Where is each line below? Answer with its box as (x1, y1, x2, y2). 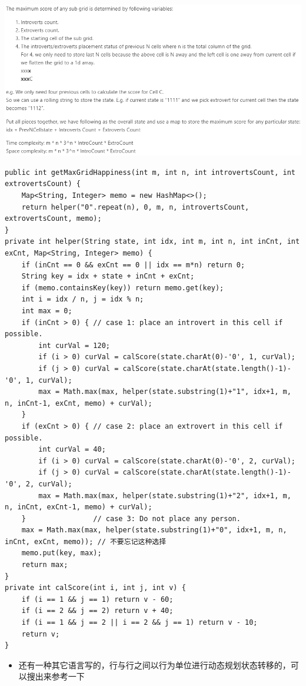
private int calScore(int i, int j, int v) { (5, 584, 186, 592)
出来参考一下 (35, 670, 85, 682)
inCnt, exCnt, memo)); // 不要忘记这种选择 (5, 537, 167, 546)
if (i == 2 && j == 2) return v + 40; (21, 607, 174, 615)
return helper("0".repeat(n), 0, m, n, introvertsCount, (21, 203, 250, 211)
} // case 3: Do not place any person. (21, 514, 241, 523)
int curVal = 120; (38, 341, 110, 350)
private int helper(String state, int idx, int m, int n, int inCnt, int (5, 237, 300, 246)
